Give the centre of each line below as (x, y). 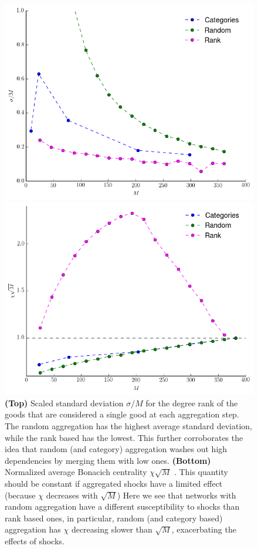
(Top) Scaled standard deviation (64, 403)
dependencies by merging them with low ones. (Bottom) (108, 460)
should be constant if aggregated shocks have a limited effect (114, 484)
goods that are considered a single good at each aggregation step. (122, 414)
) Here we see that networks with (176, 495)
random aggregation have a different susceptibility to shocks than (122, 506)
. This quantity (201, 472)
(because (20, 495)
